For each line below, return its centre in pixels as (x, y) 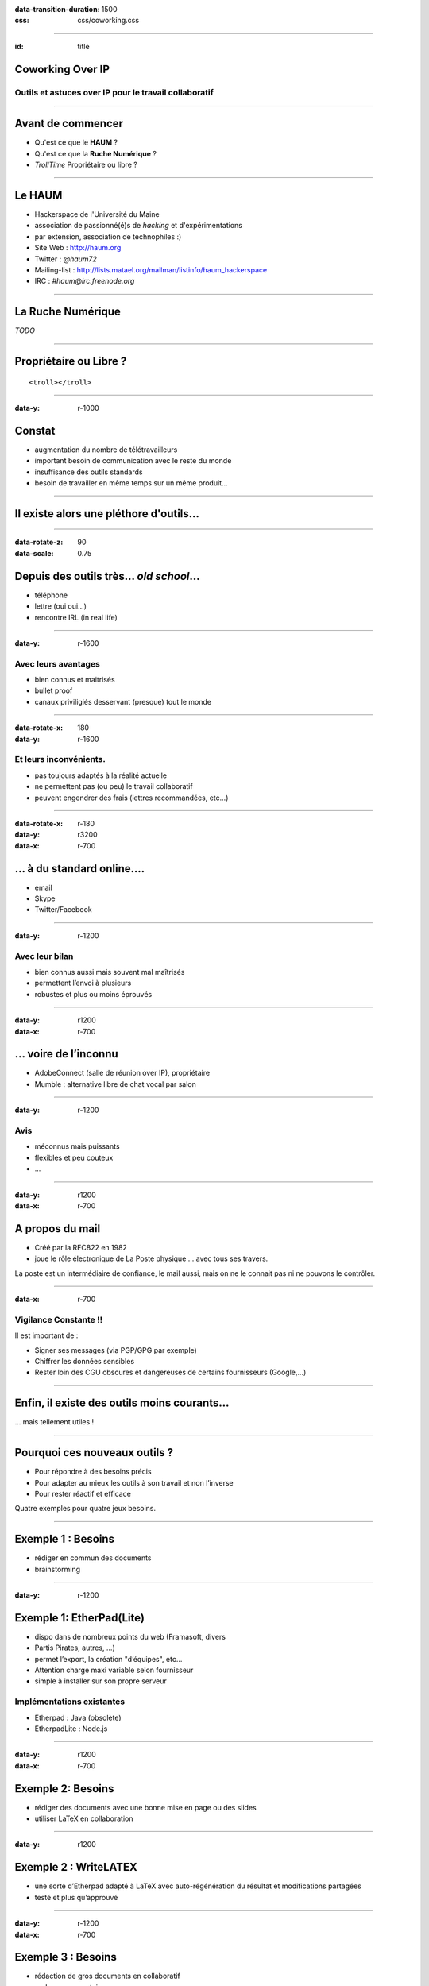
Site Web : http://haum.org (78, 248)
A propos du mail (58, 1229)
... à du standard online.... (80, 869)
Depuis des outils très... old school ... (107, 576)
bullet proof (54, 690)
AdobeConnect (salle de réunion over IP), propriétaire (122, 1073)
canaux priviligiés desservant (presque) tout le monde (123, 701)
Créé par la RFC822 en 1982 (81, 1247)
